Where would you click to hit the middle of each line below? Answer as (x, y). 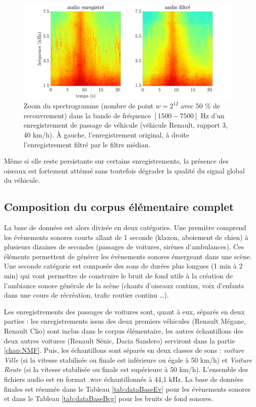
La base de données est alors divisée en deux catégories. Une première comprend (125, 227)
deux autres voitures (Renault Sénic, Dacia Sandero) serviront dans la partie (120, 340)
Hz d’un (213, 115)
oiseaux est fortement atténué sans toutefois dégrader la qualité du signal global (125, 170)
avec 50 (192, 106)
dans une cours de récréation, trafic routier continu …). (86, 295)
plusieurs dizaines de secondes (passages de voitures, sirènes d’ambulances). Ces (124, 247)
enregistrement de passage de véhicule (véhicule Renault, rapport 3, (126, 125)
